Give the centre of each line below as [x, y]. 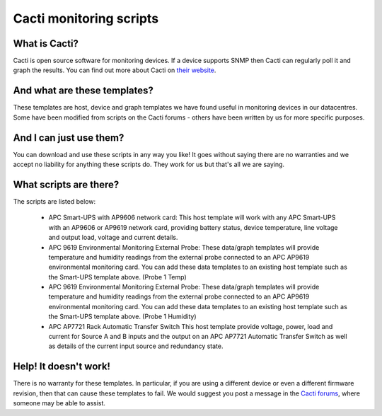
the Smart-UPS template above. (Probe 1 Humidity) [123, 317]
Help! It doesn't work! [62, 367]
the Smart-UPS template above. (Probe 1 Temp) [117, 277]
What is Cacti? [46, 44]
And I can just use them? [69, 138]
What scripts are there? [66, 184]
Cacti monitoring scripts [86, 18]
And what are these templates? [83, 91]
